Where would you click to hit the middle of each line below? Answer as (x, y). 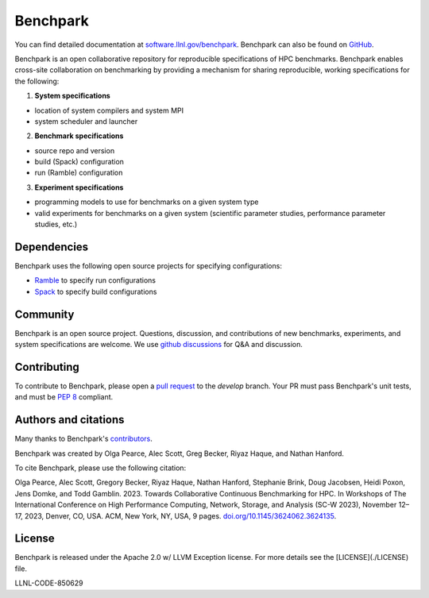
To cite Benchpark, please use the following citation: (100, 468)
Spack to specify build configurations (96, 291)
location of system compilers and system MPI (109, 110)
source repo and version (75, 150)
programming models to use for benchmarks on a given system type (147, 202)
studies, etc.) (56, 224)
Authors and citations (70, 420)
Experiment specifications (79, 187)
